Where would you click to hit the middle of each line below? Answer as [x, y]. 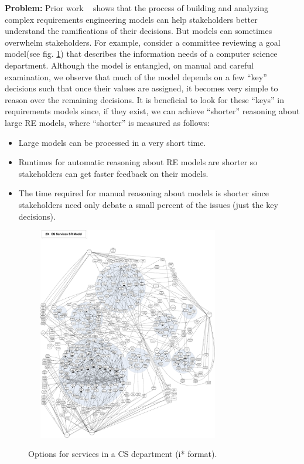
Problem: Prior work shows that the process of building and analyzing [137, 8]
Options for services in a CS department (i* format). [123, 454]
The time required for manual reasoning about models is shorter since [144, 193]
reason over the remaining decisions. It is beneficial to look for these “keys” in [144, 99]
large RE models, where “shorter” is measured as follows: [107, 122]
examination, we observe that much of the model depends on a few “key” [136, 76]
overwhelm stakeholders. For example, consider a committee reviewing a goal [143, 42]
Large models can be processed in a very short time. [112, 142]
